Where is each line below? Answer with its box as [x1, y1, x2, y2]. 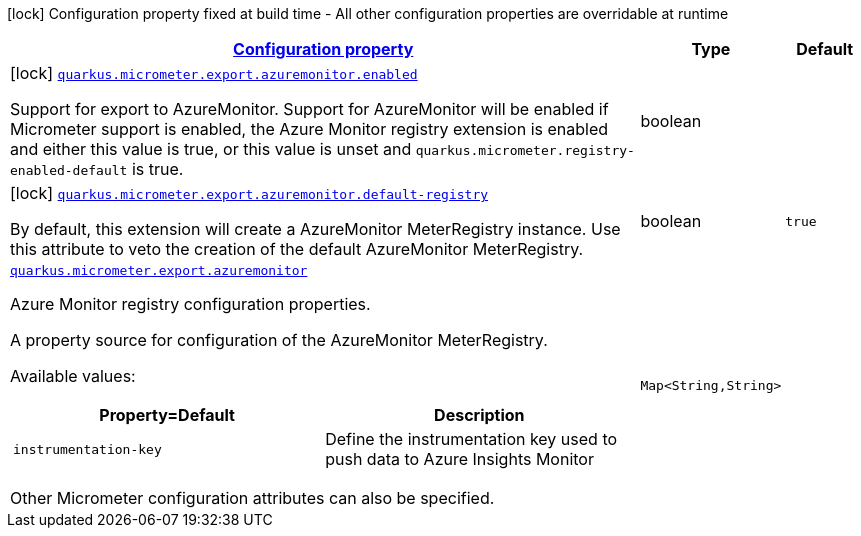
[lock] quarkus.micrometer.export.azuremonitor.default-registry [10, 183, 489, 203]
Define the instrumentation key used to [325, 429, 618, 449]
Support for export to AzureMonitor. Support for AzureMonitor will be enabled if [10, 99, 609, 119]
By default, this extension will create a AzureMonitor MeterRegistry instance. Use [10, 219, 621, 239]
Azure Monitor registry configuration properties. [10, 294, 371, 314]
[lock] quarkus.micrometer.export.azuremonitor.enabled [10, 63, 418, 83]
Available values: [10, 366, 136, 386]
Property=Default [99, 405, 235, 425]
